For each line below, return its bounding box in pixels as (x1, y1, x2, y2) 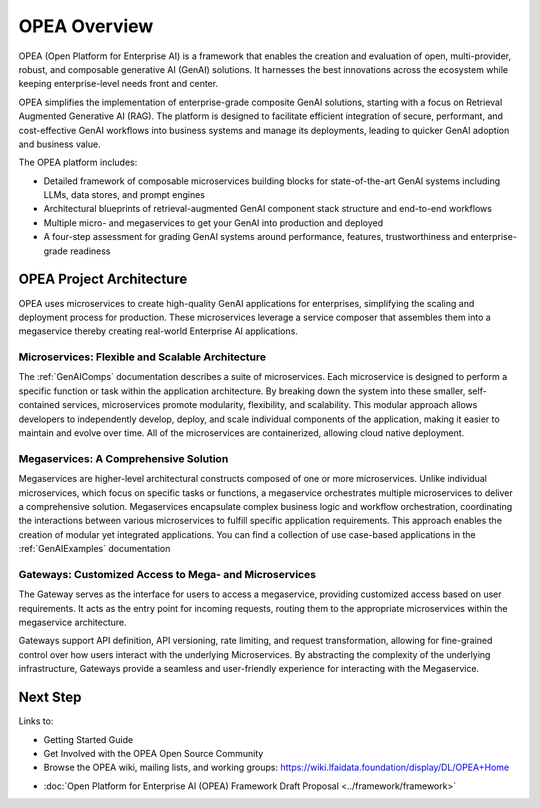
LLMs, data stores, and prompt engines (43, 189, 205, 201)
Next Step (18, 689, 82, 706)
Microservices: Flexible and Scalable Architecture (18, 350, 267, 364)
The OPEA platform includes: (18, 156, 138, 169)
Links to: (18, 715, 54, 727)
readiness (70, 245, 111, 257)
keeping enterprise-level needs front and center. (18, 78, 219, 90)
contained (18, 399, 60, 411)
